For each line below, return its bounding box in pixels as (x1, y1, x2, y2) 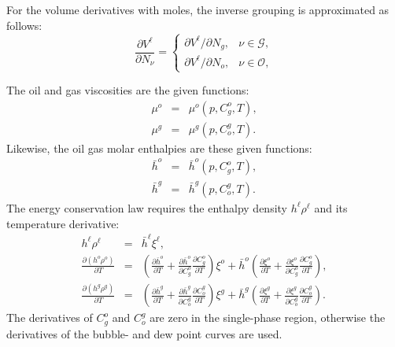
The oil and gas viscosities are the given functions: (6, 82, 249, 98)
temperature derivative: (6, 215, 120, 231)
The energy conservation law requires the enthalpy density (6, 199, 287, 216)
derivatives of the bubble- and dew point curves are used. (6, 325, 282, 341)
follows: (6, 17, 42, 33)
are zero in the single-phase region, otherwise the (150, 309, 386, 326)
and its (314, 199, 348, 216)
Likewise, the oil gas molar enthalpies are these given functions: (6, 139, 312, 156)
